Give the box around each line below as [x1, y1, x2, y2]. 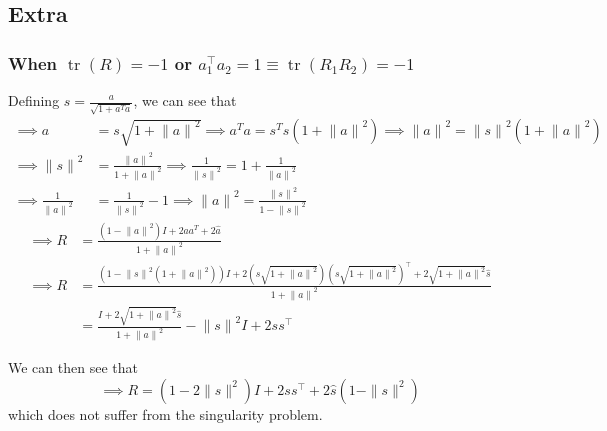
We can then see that [8, 357, 138, 378]
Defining [8, 90, 60, 110]
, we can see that [133, 90, 237, 110]
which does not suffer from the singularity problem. [8, 403, 323, 424]
